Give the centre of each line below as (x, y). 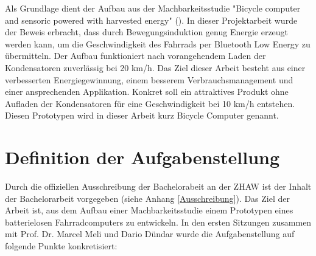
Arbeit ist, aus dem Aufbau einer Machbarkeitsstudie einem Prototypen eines (149, 210)
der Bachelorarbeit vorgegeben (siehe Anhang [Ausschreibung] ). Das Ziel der (147, 198)
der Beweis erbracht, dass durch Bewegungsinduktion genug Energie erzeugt (147, 32)
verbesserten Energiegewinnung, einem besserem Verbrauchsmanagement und (149, 79)
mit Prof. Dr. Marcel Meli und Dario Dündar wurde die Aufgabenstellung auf (150, 234)
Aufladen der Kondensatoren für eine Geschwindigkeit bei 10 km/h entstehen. (150, 103)
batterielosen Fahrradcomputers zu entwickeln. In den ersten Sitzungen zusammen (158, 222)
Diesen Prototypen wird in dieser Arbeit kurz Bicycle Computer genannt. (142, 115)
